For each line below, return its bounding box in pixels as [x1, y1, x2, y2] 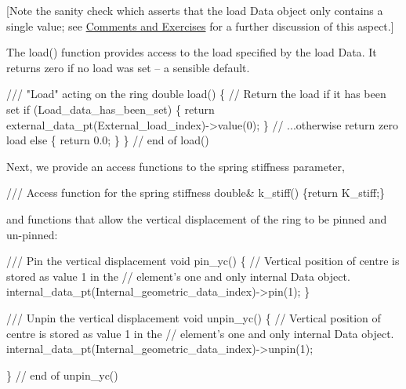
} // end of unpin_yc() [6, 366, 118, 383]
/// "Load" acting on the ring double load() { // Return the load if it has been [6, 85, 386, 102]
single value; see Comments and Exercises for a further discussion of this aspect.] [6, 17, 394, 34]
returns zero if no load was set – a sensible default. [6, 59, 250, 75]
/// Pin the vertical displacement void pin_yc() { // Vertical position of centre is [6, 253, 400, 269]
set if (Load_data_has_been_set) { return [6, 100, 215, 117]
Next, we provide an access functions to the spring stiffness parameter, [6, 158, 345, 174]
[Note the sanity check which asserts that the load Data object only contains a [6, 2, 383, 18]
